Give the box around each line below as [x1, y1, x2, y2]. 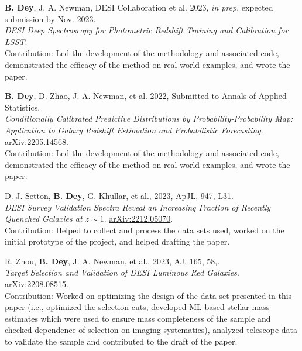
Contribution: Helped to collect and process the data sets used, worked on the [5, 223, 284, 236]
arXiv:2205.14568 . [5, 135, 68, 147]
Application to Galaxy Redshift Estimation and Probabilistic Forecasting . [5, 123, 263, 136]
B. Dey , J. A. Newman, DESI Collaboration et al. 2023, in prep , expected [5, 1, 273, 13]
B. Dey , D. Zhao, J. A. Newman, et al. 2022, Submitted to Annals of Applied [5, 90, 287, 102]
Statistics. [5, 101, 40, 113]
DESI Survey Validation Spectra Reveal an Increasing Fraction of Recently [5, 201, 271, 213]
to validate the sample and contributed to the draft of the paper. [5, 335, 238, 347]
